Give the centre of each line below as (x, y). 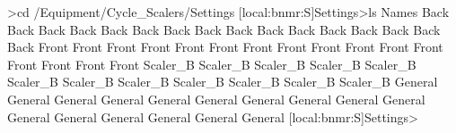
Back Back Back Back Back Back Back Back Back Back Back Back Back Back (224, 29)
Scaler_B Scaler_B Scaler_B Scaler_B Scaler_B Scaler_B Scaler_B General (223, 82)
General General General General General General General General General (216, 99)
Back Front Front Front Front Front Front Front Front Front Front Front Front (225, 47)
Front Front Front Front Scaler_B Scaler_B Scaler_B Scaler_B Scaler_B (212, 64)
